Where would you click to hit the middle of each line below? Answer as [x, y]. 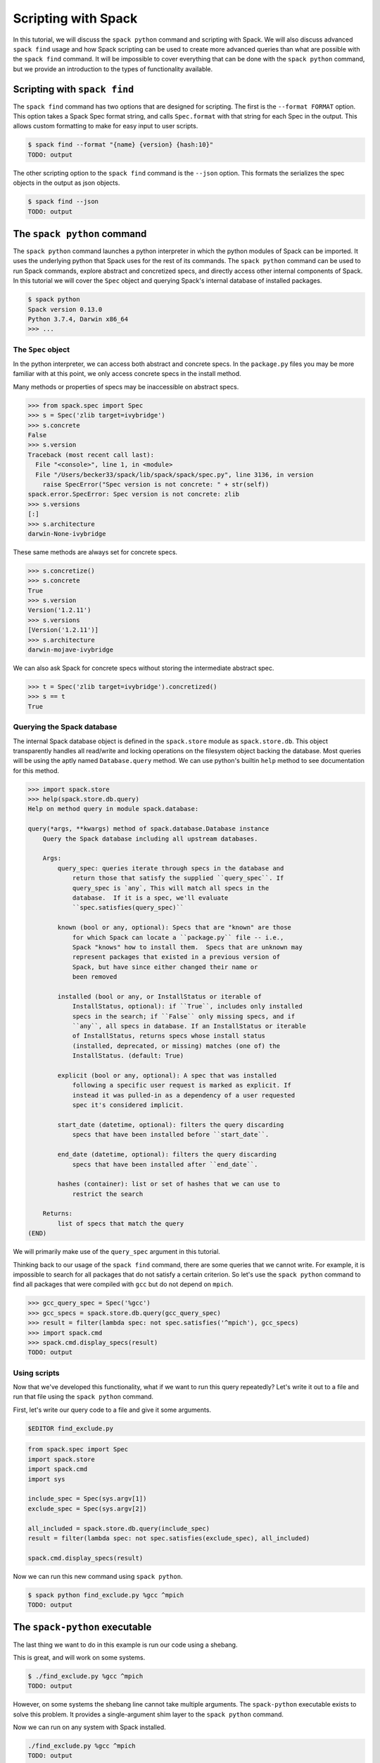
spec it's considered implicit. [128, 1105]
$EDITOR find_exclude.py [71, 1428]
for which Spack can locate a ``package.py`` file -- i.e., [178, 937]
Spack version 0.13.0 [65, 309]
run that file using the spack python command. [83, 1397]
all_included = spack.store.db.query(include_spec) [119, 1528]
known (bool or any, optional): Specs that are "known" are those [175, 928]
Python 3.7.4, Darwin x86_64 [78, 319]
